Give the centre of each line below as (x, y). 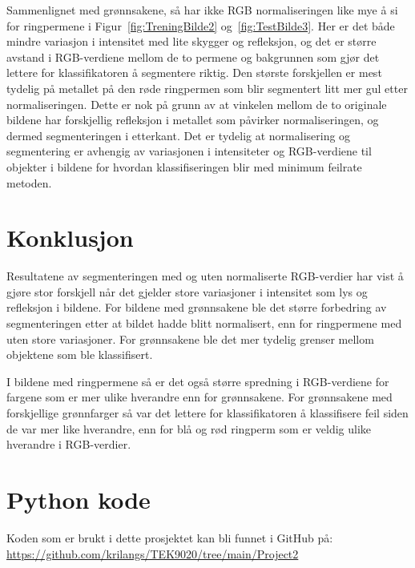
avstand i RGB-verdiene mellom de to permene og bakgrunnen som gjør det (193, 56)
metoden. (29, 182)
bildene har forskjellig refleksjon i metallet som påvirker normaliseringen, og (193, 120)
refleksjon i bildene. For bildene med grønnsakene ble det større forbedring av (197, 307)
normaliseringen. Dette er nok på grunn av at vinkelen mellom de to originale (197, 104)
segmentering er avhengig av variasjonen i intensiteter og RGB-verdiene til (189, 151)
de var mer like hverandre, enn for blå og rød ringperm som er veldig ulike (189, 428)
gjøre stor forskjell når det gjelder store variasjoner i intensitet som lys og (187, 291)
